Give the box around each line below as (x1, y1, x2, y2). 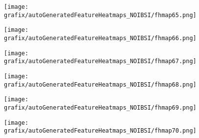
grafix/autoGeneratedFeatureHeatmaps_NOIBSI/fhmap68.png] (4, 81, 197, 88)
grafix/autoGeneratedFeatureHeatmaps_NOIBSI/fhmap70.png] (4, 127, 197, 135)
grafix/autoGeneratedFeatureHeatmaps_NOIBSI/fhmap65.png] (4, 11, 197, 19)
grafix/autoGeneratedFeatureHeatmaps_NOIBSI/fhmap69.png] (4, 104, 197, 111)
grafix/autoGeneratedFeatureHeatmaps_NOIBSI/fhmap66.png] (4, 34, 197, 42)
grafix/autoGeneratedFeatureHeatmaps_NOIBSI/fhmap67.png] (4, 58, 197, 65)
